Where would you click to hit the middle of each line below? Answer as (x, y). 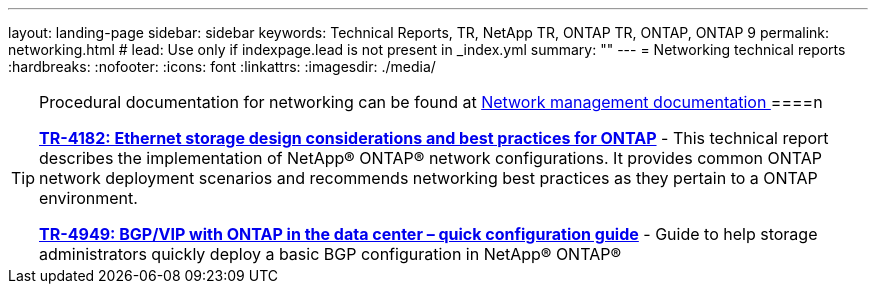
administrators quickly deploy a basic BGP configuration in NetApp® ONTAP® (330, 254)
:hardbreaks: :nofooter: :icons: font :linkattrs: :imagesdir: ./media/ (222, 66)
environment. (88, 198)
